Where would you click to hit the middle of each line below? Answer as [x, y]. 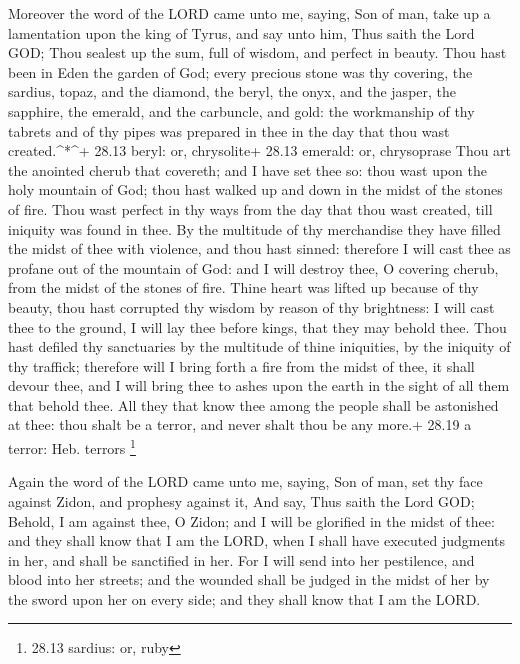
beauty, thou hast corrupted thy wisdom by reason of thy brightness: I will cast [251, 306]
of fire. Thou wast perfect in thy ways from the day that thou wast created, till [250, 208]
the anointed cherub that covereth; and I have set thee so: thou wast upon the [248, 169]
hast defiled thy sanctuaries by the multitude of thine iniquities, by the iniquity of [259, 346]
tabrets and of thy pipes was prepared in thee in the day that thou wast [229, 130]
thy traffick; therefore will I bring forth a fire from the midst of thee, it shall [241, 365]
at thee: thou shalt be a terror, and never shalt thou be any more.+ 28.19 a [240, 424]
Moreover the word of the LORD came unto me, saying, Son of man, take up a [249, 13]
